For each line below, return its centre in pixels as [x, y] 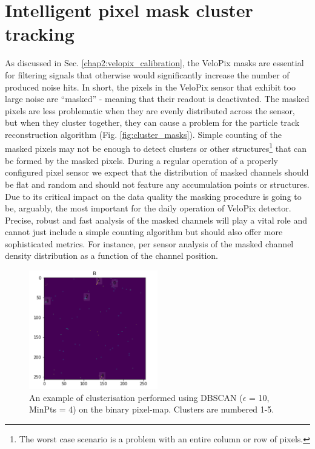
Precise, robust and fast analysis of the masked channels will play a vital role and [156, 220]
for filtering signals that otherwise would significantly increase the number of [147, 74]
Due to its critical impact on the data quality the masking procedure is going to [153, 196]
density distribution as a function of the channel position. [111, 255]
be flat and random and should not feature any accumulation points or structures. [157, 184]
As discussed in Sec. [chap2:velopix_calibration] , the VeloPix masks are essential [154, 63]
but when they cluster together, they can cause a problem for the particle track [152, 122]
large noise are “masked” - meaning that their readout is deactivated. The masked [157, 99]
